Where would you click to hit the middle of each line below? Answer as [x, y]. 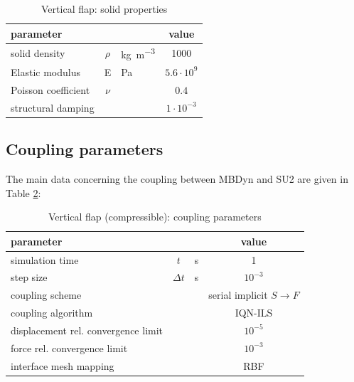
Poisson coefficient [50, 89]
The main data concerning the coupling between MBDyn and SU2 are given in [177, 178]
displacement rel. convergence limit [87, 330]
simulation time [45, 259]
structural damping [53, 107]
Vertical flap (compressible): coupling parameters [155, 217]
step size [29, 277]
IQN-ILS [254, 313]
